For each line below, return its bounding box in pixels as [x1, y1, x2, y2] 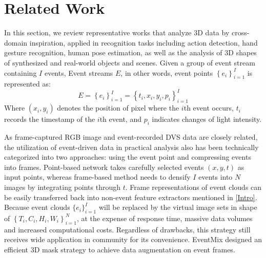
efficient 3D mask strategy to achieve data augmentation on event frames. [4, 244, 235, 254]
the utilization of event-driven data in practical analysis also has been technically [4, 141, 259, 152]
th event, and [99, 114, 141, 124]
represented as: [4, 78, 51, 89]
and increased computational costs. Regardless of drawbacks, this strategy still [4, 224, 251, 234]
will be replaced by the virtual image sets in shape [98, 202, 257, 212]
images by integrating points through [4, 181, 120, 192]
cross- [231, 27, 250, 38]
